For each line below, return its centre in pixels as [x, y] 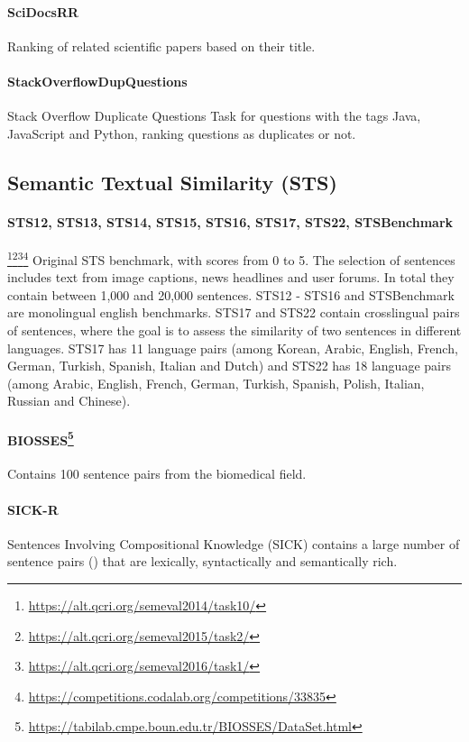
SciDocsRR [43, 11]
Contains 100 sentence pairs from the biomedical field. [157, 474]
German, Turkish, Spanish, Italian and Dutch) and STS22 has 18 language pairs [229, 366]
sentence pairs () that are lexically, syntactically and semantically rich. [202, 561]
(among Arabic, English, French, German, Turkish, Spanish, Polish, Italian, [216, 383]
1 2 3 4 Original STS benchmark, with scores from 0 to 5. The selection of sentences [231, 258]
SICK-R [33, 509]
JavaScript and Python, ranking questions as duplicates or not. [182, 133]
